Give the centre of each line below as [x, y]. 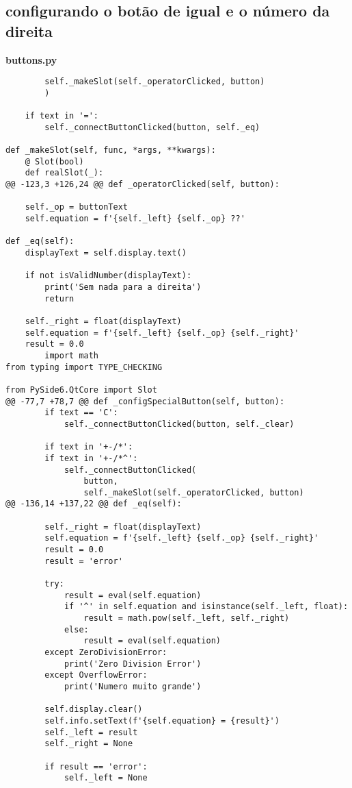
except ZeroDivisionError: [106, 652]
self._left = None [106, 778]
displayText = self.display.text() [106, 253]
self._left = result [91, 732]
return [59, 298]
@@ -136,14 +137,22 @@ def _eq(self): [94, 504]
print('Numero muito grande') [133, 686]
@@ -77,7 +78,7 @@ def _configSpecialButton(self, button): [145, 401]
